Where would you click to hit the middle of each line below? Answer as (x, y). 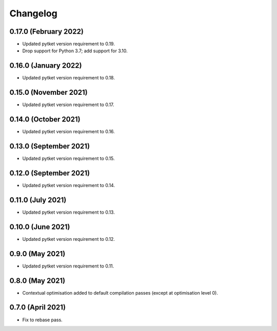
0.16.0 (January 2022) (46, 66)
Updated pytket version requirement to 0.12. (69, 239)
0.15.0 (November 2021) (48, 92)
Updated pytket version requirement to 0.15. (68, 158)
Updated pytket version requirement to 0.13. (68, 212)
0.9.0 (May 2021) (37, 254)
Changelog (33, 13)
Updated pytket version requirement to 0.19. (68, 44)
